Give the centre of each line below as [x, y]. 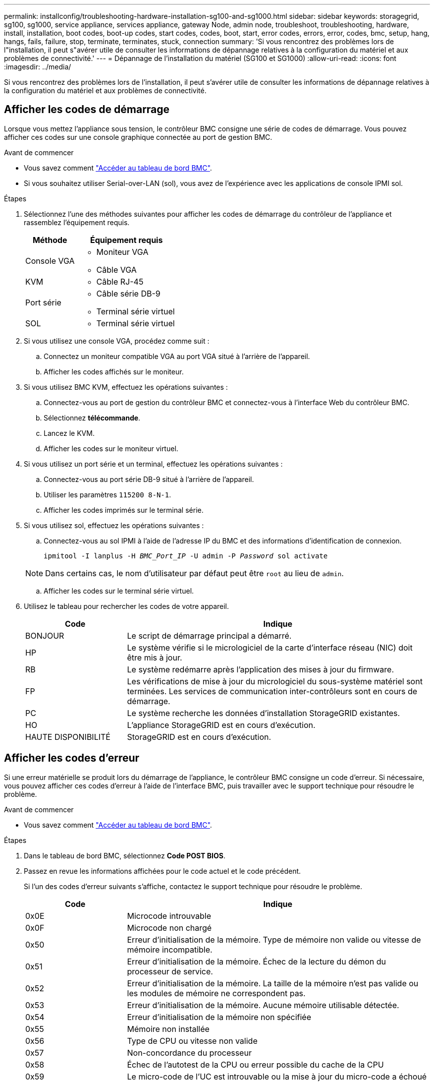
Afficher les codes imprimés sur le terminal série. [124, 510]
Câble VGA [116, 270]
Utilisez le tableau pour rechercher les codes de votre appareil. [127, 606]
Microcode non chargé [169, 928]
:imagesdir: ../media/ [38, 67]
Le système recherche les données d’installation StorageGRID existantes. [264, 713]
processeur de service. [170, 971]
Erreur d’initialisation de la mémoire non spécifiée [219, 1017]
